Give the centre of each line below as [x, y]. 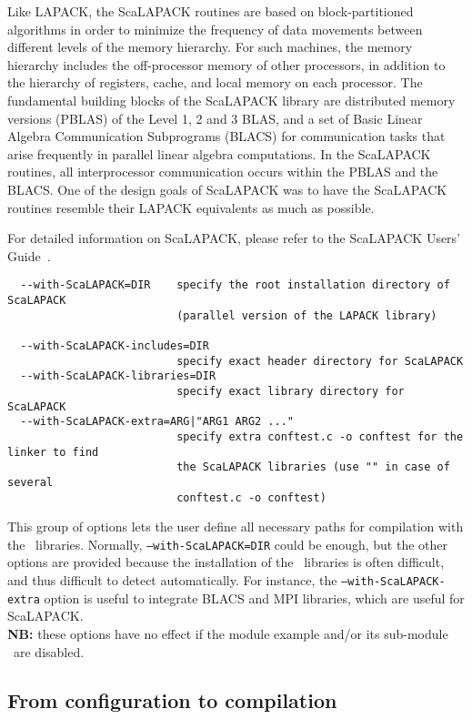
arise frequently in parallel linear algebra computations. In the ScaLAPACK [219, 153]
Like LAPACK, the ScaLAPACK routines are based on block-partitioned [211, 11]
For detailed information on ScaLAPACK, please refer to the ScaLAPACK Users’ [234, 238]
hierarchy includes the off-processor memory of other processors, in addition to [226, 64]
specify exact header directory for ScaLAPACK [320, 361]
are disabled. [49, 651]
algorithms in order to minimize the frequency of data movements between [215, 29]
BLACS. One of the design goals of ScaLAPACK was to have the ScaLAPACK [227, 189]
